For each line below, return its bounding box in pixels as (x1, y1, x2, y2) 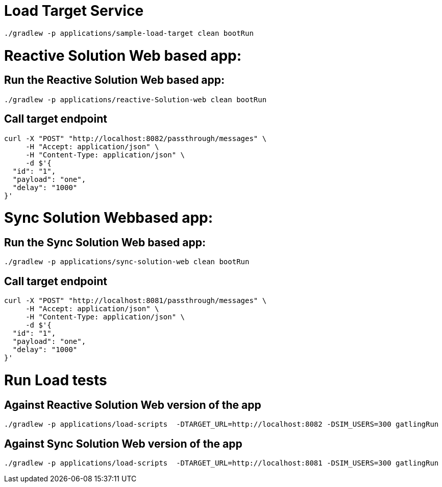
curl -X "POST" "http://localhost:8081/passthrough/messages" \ (4, 296, 267, 305)
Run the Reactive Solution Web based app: (4, 74, 225, 87)
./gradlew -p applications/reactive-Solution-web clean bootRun (4, 95, 267, 104)
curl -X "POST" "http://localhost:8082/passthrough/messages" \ (4, 134, 267, 143)
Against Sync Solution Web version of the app (4, 437, 242, 450)
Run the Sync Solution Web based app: (4, 236, 206, 249)
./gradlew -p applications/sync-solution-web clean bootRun (4, 258, 250, 266)
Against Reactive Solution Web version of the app (4, 398, 261, 411)
